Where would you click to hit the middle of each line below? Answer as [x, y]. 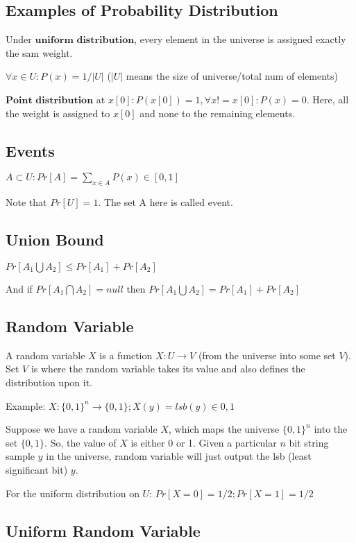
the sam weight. [39, 52]
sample [20, 456]
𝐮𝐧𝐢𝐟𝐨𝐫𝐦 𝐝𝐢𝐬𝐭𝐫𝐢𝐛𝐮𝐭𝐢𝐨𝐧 [85, 41]
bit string [309, 442]
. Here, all [328, 99]
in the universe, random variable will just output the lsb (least [179, 456]
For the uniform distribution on [73, 493]
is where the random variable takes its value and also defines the [168, 369]
